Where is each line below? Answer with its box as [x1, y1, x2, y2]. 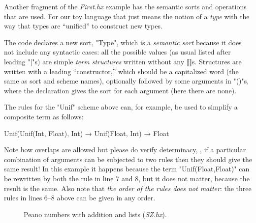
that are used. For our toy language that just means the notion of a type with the [4, 11, 250, 21]
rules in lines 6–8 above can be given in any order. [4, 193, 156, 203]
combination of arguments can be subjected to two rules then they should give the [4, 154, 252, 164]
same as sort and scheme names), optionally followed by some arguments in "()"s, [4, 76, 249, 86]
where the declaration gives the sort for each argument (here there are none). [4, 85, 237, 95]
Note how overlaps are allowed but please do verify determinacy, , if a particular [4, 144, 246, 155]
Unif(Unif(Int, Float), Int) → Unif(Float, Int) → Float [4, 128, 169, 138]
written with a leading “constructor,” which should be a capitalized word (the [4, 66, 239, 76]
